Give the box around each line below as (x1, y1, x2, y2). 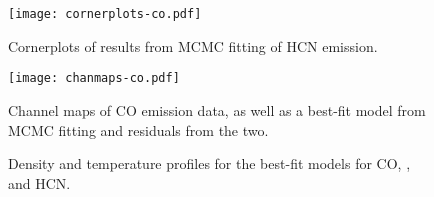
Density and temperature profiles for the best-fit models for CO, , (8, 153, 411, 174)
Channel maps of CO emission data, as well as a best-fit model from (8, 99, 426, 120)
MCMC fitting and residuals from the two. (8, 119, 269, 140)
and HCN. (8, 172, 71, 193)
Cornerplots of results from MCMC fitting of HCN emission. (8, 35, 378, 56)
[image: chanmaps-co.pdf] (8, 71, 180, 86)
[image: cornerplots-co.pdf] (8, 7, 202, 21)
